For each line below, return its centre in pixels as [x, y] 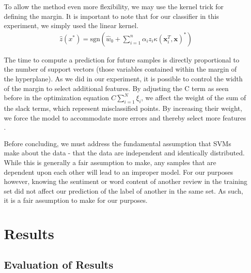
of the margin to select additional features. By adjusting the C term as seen [116, 88]
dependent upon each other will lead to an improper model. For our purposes [119, 172]
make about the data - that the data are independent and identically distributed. [124, 153]
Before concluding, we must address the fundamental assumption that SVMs [118, 143]
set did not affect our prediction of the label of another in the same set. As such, [124, 190]
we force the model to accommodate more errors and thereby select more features [125, 117]
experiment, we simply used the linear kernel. [71, 25]
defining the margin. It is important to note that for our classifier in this [111, 16]
